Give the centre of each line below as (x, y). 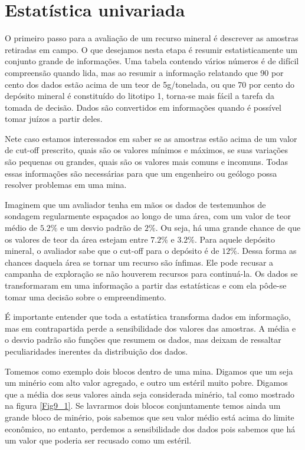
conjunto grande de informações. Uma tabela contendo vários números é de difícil (152, 61)
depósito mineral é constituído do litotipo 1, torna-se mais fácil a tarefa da (140, 96)
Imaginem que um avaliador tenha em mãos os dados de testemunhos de (135, 204)
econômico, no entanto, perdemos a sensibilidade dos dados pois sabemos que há (150, 429)
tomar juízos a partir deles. (54, 119)
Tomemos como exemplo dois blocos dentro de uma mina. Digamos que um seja (149, 371)
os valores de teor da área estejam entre (76, 239)
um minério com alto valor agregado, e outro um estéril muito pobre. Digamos (146, 383)
